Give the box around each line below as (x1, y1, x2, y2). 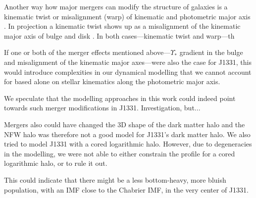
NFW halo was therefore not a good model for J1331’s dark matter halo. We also (4, 129, 251, 139)
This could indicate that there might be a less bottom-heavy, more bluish (4, 174, 226, 185)
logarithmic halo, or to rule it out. (4, 158, 107, 168)
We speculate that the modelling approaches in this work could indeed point (4, 93, 236, 103)
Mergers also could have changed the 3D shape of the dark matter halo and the (4, 119, 245, 129)
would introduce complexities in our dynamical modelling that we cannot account (4, 66, 252, 77)
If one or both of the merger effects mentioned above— (4, 47, 171, 57)
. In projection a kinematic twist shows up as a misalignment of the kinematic (4, 21, 241, 31)
